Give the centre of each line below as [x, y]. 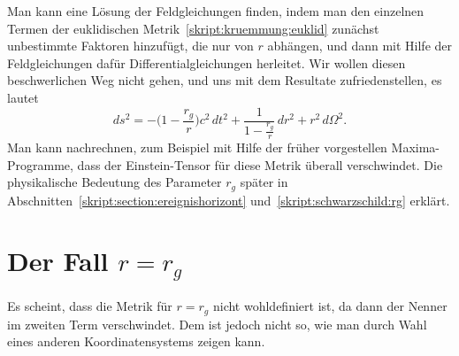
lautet [23, 97]
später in [264, 182]
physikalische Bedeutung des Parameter [115, 182]
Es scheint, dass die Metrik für [90, 306]
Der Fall [58, 261]
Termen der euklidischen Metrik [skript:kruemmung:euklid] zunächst [193, 28]
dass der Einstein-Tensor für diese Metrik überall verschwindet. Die [260, 164]
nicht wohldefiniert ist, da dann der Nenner [330, 306]
